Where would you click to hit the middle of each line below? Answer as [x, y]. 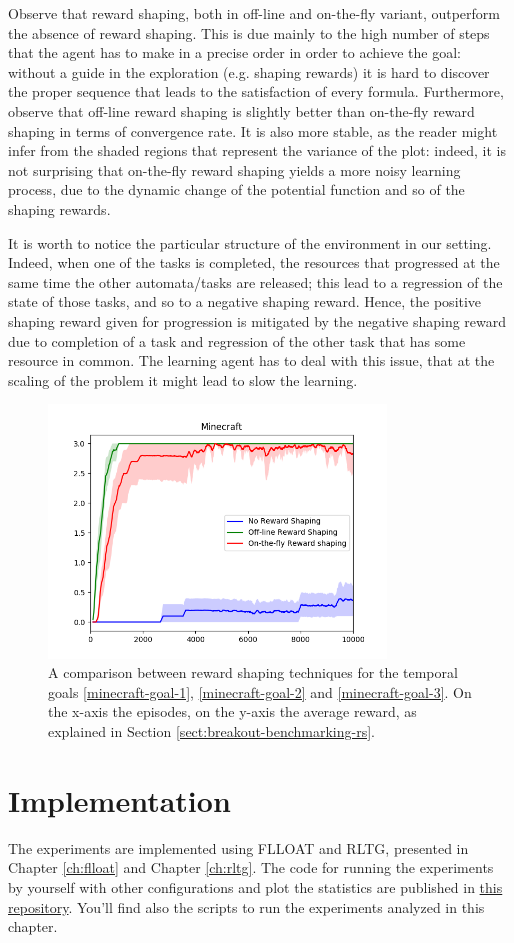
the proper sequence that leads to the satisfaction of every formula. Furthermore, [256, 91]
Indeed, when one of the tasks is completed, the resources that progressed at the [254, 262]
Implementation [119, 799]
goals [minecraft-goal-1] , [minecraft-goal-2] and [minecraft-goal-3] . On [260, 691]
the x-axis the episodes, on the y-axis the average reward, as [232, 711]
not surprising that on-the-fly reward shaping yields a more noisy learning [234, 169]
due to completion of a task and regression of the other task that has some [237, 340]
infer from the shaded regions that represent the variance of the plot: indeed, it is [257, 150]
